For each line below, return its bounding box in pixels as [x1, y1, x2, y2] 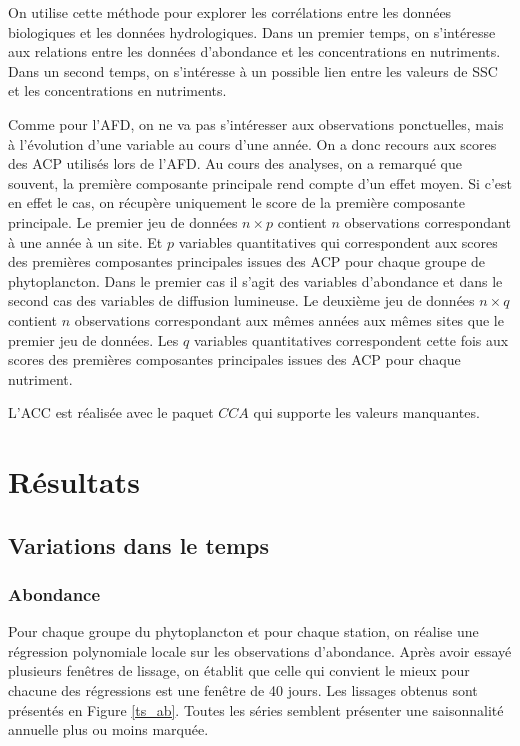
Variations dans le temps [8, 529, 270, 560]
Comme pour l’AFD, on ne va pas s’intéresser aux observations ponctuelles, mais [8, 113, 504, 134]
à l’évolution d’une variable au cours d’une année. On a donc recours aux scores [8, 133, 497, 154]
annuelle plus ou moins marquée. [8, 719, 209, 740]
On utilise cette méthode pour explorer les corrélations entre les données [8, 2, 452, 22]
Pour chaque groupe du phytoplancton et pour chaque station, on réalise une [8, 621, 479, 642]
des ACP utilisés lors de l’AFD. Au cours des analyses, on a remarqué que [8, 153, 462, 174]
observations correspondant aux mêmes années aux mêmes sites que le [74, 309, 504, 330]
